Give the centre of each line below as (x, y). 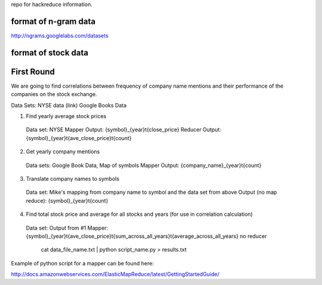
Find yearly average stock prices (66, 116)
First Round (33, 72)
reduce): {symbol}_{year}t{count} (67, 200)
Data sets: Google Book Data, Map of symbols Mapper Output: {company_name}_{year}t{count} (144, 165)
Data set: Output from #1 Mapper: (67, 228)
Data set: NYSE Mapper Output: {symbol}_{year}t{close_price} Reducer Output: (124, 130)
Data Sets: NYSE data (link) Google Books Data (69, 105)
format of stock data (50, 53)
